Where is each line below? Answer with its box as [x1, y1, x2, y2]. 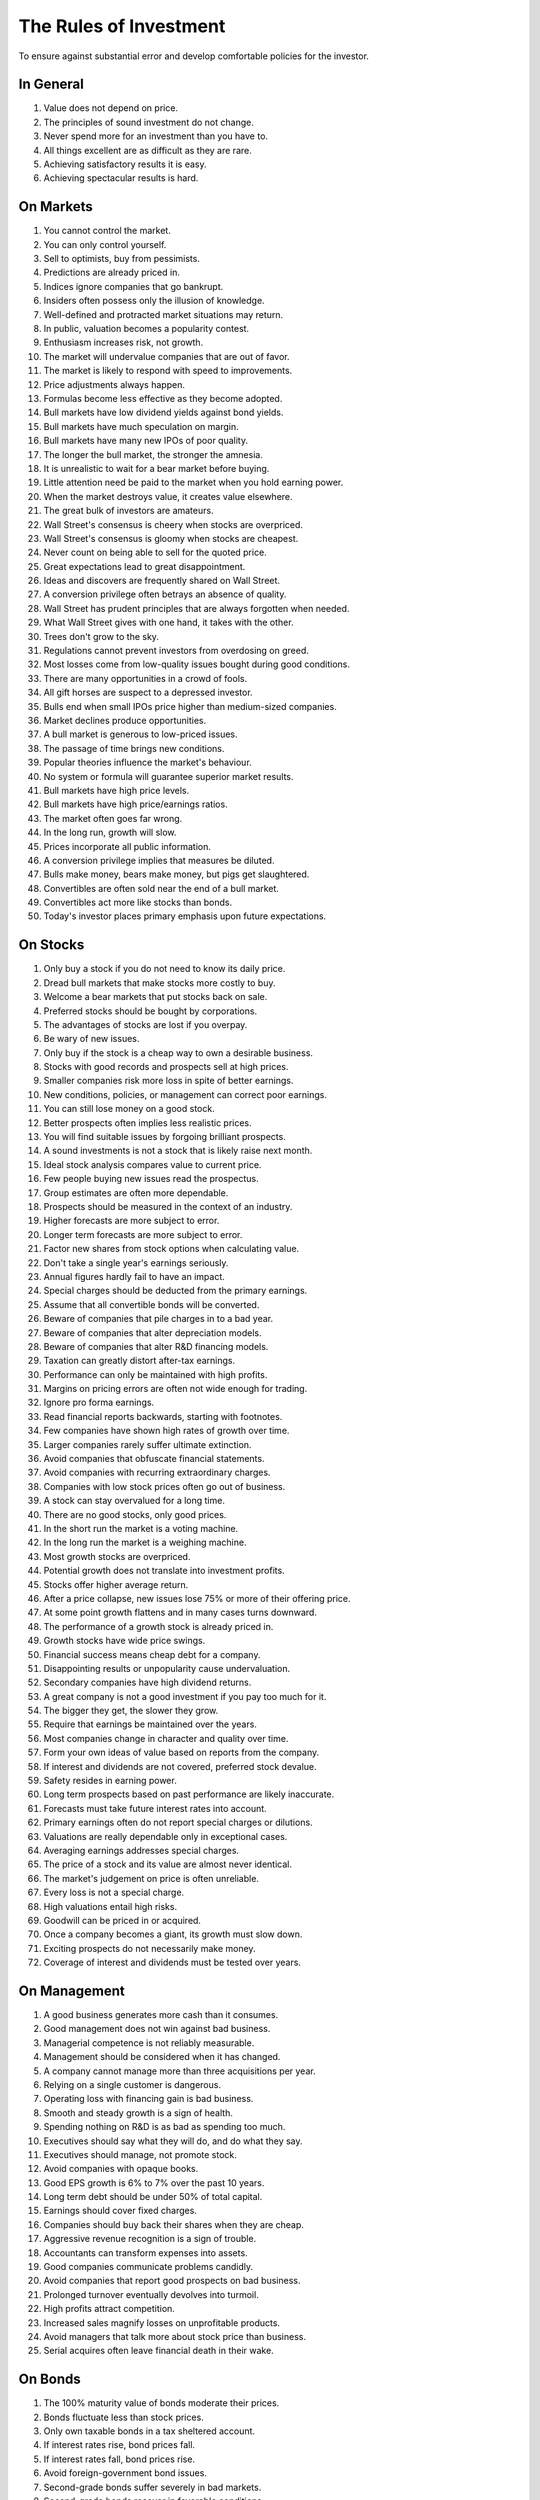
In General [18, 76, 84, 93]
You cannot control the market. [43, 225, 172, 237]
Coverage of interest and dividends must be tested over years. [43, 1956, 302, 1969]
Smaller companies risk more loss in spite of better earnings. [43, 1075, 294, 1087]
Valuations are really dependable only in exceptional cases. [43, 1830, 288, 1842]
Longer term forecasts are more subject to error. [43, 1228, 243, 1240]
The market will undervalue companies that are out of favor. [43, 350, 290, 362]
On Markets [18, 198, 94, 215]
